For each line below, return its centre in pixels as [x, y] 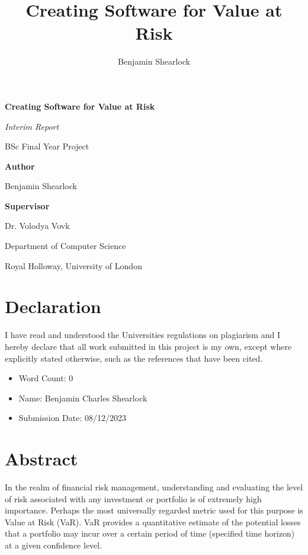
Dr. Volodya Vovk [37, 226]
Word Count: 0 [46, 378]
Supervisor [27, 205]
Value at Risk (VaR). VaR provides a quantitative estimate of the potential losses [153, 521]
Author [20, 166]
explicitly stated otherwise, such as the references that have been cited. [134, 358]
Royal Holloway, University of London [73, 265]
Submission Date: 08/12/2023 [72, 418]
